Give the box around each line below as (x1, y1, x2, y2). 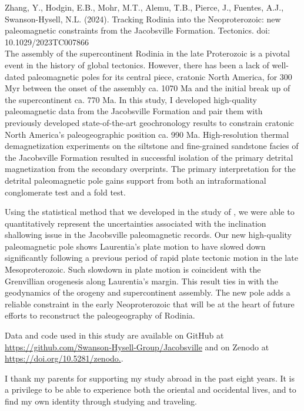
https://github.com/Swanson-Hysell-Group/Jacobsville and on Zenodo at (5, 340, 269, 353)
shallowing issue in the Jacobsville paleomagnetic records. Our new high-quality (5, 228, 292, 241)
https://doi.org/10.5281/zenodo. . (5, 352, 123, 364)
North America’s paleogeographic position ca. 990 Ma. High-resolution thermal (5, 128, 289, 140)
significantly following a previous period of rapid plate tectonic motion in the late (5, 251, 298, 264)
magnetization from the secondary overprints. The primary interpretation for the (5, 163, 296, 175)
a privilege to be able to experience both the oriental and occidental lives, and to (5, 383, 296, 396)
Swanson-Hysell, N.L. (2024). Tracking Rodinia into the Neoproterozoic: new (5, 12, 281, 25)
